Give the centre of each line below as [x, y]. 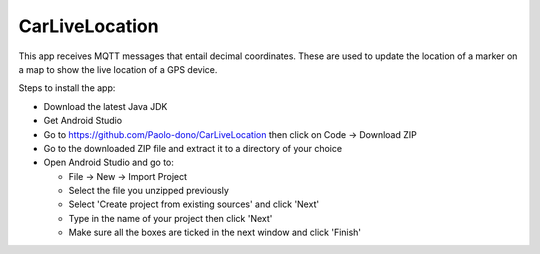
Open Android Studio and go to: [109, 162]
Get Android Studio [83, 121]
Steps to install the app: [67, 88]
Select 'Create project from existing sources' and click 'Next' [194, 204]
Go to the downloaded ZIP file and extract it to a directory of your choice [193, 148]
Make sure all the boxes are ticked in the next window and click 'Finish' [215, 232]
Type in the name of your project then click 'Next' [170, 218]
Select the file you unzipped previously [149, 191]
